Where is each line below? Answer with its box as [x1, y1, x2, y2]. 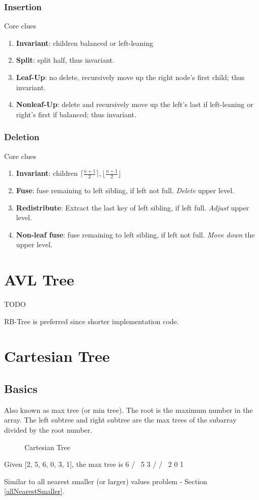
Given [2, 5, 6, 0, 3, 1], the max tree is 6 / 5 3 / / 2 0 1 [4, 459, 184, 469]
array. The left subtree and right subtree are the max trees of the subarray [4, 414, 237, 425]
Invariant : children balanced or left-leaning [16, 37, 153, 48]
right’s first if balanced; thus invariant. [16, 109, 136, 119]
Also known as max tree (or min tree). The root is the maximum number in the [4, 404, 253, 415]
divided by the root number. [4, 425, 93, 435]
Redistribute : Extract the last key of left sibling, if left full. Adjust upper [16, 202, 249, 213]
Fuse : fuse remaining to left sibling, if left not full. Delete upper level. [16, 185, 235, 196]
